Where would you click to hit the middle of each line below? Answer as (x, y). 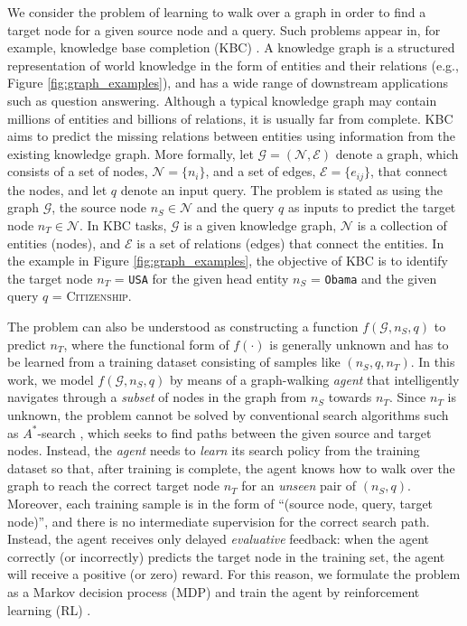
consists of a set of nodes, (78, 171)
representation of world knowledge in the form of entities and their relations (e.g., (233, 65)
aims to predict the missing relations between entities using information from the (232, 136)
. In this (433, 362)
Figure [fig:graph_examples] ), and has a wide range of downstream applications (228, 83)
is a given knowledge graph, (260, 224)
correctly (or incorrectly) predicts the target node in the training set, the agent (226, 556)
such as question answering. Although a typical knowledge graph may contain (222, 100)
